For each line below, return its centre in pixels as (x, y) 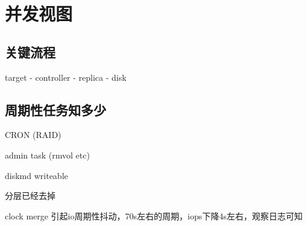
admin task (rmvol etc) (47, 155)
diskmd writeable (36, 175)
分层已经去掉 (30, 196)
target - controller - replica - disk (66, 77)
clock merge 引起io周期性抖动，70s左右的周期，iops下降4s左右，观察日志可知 (154, 215)
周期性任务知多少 (55, 109)
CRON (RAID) (33, 135)
